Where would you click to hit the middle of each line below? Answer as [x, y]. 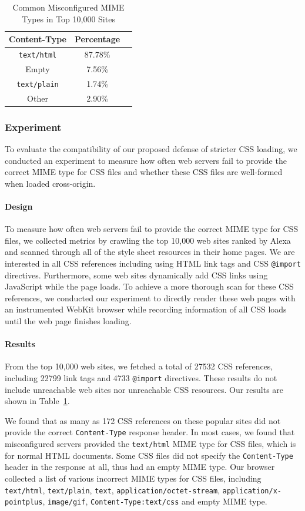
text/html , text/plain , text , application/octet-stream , [113, 490]
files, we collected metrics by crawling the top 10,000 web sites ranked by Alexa [148, 240]
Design [19, 206]
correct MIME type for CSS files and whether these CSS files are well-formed [144, 172]
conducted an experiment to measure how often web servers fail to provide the [146, 160]
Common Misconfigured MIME [68, 7]
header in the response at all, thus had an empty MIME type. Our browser [140, 467]
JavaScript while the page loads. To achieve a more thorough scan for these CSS [149, 286]
